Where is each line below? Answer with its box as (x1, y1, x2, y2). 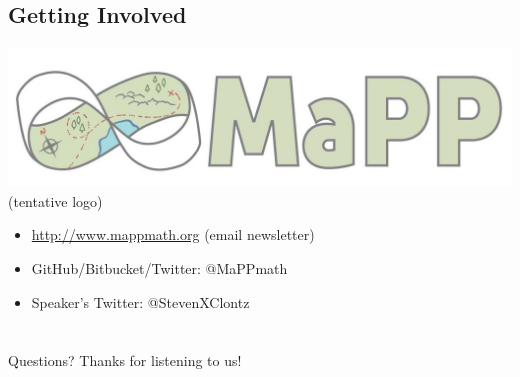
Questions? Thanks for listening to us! (8, 350, 242, 371)
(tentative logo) (8, 190, 103, 211)
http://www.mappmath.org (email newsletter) (31, 224, 315, 245)
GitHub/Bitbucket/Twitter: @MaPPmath (31, 257, 288, 278)
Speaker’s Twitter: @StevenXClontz (31, 291, 250, 312)
